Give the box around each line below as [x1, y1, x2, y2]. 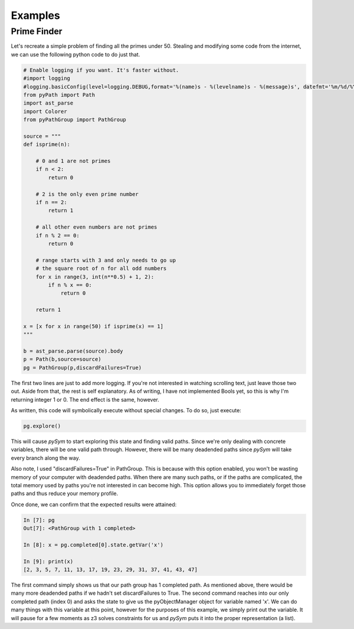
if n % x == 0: [48, 281, 93, 288]
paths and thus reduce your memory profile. [11, 490, 119, 497]
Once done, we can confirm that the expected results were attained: [11, 501, 177, 508]
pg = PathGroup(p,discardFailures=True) [23, 364, 142, 371]
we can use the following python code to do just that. [11, 51, 140, 58]
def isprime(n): [23, 141, 71, 148]
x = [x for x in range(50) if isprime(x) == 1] [23, 322, 163, 330]
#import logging [23, 75, 71, 82]
